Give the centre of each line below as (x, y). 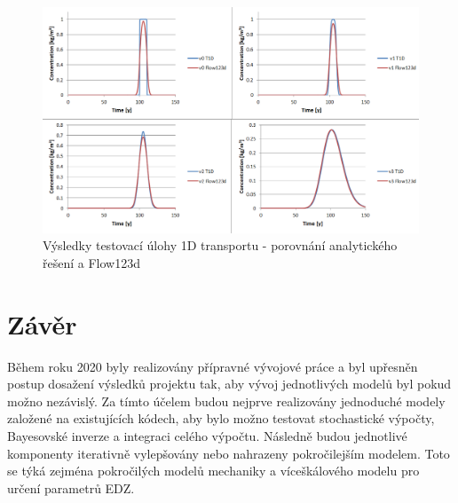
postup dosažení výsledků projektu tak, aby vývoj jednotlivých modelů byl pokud (229, 384)
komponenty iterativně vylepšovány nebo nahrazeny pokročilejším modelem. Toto (229, 453)
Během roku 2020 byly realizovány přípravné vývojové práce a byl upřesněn (213, 366)
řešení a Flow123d (91, 262)
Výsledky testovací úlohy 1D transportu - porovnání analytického (220, 245)
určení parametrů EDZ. (71, 487)
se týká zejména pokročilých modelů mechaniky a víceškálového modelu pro (213, 471)
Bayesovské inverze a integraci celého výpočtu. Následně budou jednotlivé (207, 435)
